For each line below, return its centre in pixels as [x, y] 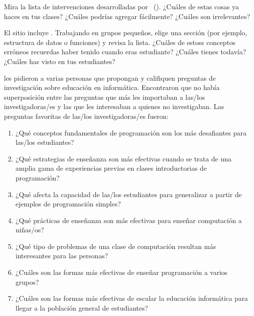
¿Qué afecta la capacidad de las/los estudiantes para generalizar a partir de [128, 194]
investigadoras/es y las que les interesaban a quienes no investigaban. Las [114, 106]
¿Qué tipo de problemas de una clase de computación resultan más [116, 246]
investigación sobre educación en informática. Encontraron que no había [112, 87]
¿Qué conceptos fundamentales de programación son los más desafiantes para [131, 132]
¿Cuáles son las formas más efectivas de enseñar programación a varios [121, 272]
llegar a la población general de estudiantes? [82, 307]
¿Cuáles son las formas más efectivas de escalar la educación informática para [132, 298]
